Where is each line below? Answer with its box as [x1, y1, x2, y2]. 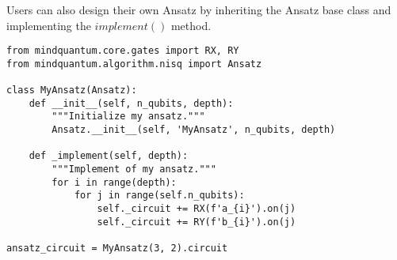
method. [170, 17, 212, 33]
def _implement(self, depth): [29, 150, 189, 162]
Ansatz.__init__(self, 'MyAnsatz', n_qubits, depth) [52, 124, 336, 136]
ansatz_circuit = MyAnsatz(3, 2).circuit [6, 243, 228, 254]
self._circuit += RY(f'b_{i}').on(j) [97, 216, 296, 228]
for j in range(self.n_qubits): [74, 190, 245, 202]
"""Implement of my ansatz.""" [52, 164, 216, 175]
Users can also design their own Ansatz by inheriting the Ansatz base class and [6, 2, 391, 17]
